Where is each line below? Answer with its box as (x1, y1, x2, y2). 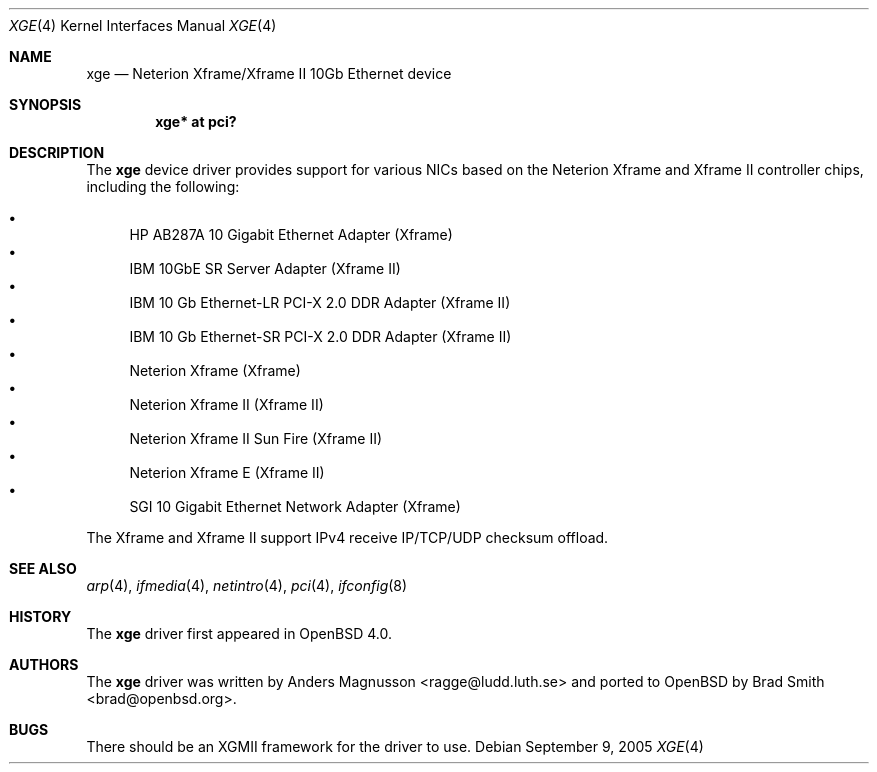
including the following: (86, 178, 240, 195)
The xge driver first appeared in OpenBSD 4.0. (86, 625, 392, 642)
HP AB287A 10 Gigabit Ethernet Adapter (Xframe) (129, 226, 453, 243)
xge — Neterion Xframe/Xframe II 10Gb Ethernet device (86, 65, 452, 82)
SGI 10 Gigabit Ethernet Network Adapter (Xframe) (129, 498, 461, 515)
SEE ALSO (9, 560, 77, 577)
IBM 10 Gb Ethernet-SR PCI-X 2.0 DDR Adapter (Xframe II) (129, 328, 512, 345)
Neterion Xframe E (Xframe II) (129, 464, 325, 481)
